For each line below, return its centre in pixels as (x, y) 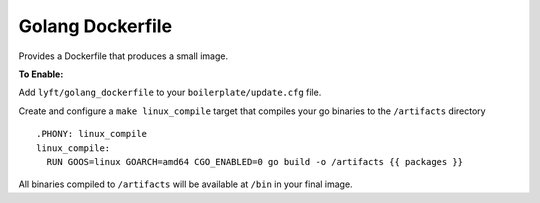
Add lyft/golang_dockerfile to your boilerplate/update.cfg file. (170, 92)
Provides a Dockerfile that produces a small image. (123, 56)
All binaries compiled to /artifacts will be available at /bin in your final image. (186, 184)
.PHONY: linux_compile (92, 134)
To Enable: (41, 74)
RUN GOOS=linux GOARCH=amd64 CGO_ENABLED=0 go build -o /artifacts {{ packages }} (255, 161)
